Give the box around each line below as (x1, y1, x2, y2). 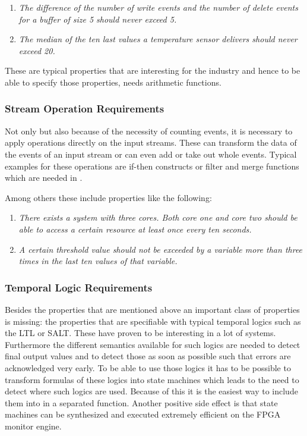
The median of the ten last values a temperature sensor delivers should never (18, 33, 297, 45)
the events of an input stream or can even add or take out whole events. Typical (5, 148, 297, 160)
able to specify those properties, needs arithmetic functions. (5, 76, 221, 88)
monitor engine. (5, 419, 62, 432)
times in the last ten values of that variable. (18, 255, 178, 267)
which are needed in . (5, 171, 83, 184)
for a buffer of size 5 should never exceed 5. (18, 12, 177, 25)
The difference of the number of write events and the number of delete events (18, 1, 298, 13)
